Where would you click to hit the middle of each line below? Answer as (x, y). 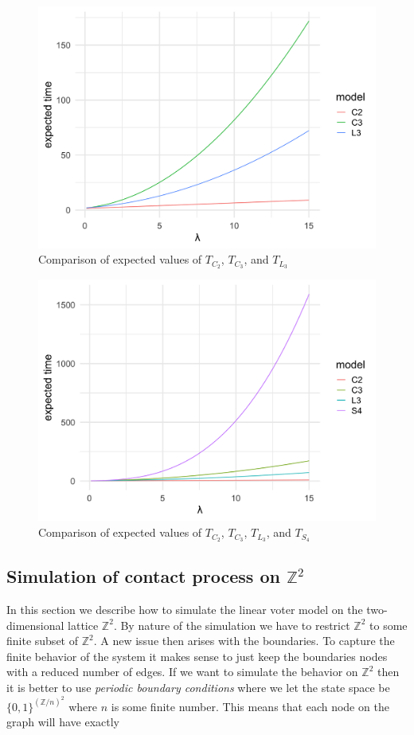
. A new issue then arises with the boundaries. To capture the (244, 641)
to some (389, 625)
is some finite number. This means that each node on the (250, 706)
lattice (83, 625)
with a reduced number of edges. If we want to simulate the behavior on (182, 672)
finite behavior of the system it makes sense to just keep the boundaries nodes (197, 656)
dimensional (35, 625)
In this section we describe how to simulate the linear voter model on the (185, 610)
